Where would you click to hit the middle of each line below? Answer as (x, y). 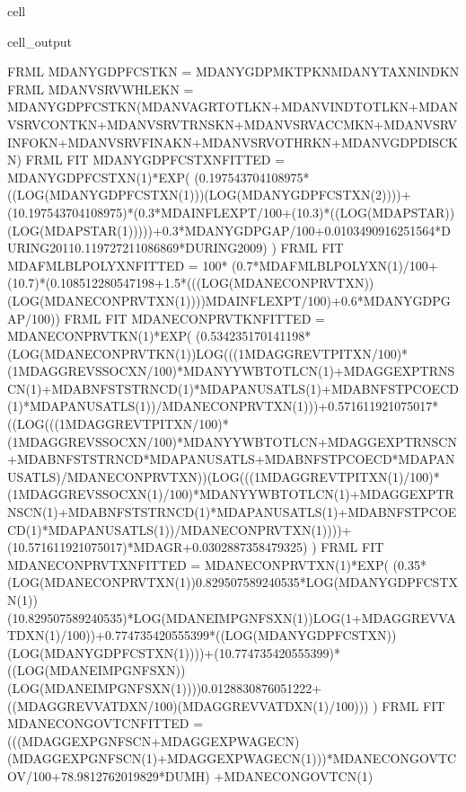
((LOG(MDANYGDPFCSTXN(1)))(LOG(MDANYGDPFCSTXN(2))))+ (209, 195)
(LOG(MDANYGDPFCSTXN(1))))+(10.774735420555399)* (174, 652)
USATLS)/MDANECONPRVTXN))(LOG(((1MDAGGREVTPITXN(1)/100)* (224, 476)
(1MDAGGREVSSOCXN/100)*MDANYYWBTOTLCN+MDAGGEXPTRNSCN (232, 441)
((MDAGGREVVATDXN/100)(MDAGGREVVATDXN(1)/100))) (188, 705)
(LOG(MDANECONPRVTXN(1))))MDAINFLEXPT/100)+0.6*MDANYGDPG (229, 300)
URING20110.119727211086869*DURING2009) (137, 248)
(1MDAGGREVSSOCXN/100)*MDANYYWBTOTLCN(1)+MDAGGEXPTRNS (231, 371)
